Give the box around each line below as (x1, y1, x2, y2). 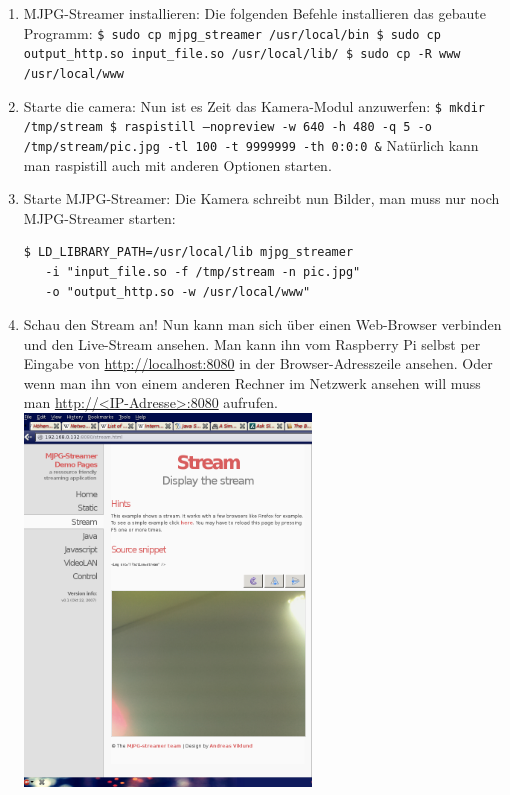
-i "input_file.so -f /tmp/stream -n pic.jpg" (45, 264, 361, 279)
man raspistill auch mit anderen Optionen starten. (23, 154, 332, 175)
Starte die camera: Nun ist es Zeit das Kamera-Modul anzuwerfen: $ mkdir (23, 95, 485, 116)
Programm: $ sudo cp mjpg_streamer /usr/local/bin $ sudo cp (23, 22, 441, 43)
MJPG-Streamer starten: (23, 207, 176, 228)
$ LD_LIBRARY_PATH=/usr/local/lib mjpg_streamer (23, 245, 354, 260)
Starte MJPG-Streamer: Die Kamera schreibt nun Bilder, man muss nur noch (23, 188, 500, 209)
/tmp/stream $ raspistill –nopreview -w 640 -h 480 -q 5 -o (23, 120, 432, 135)
